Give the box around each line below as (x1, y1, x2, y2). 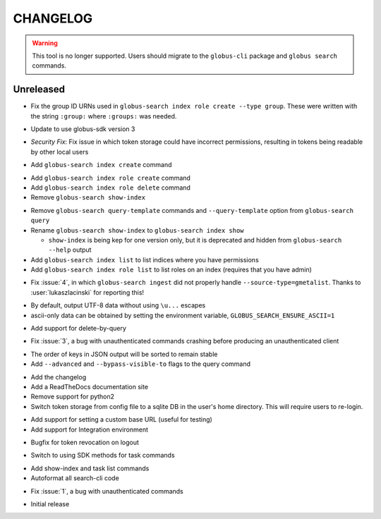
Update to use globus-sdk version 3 (30, 125, 135, 133)
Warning (32, 39, 58, 47)
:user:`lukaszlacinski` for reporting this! (30, 288, 145, 296)
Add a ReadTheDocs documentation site (30, 383, 148, 391)
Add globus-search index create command (30, 161, 172, 169)
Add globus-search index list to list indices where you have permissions (30, 255, 259, 264)
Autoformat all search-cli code (30, 474, 119, 482)
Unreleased (13, 83, 66, 95)
